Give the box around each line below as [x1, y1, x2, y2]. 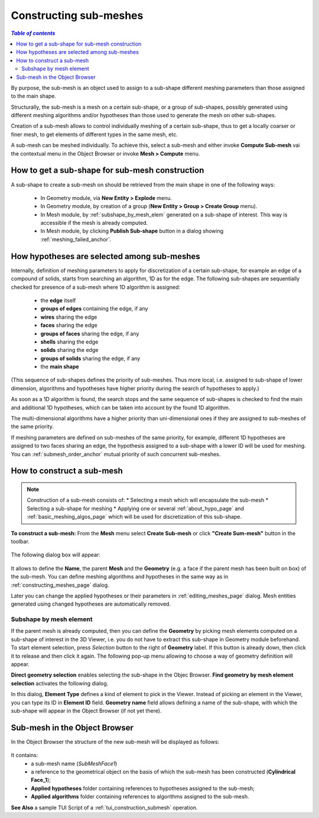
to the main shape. [11, 92, 56, 100]
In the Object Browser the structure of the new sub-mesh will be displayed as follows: [11, 738, 220, 745]
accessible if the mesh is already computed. [40, 219, 148, 227]
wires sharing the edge [40, 313, 97, 321]
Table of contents [11, 30, 56, 37]
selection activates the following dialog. [11, 680, 109, 687]
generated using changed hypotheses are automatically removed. [11, 600, 171, 607]
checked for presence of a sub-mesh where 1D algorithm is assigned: [11, 283, 180, 290]
